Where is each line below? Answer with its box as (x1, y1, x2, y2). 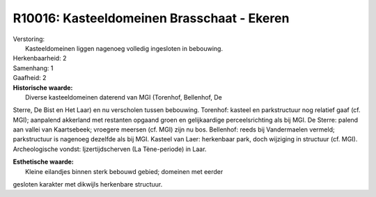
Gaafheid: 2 (13, 74, 47, 82)
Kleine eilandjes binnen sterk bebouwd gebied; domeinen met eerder (25, 167, 224, 175)
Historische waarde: (13, 84, 73, 92)
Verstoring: (13, 35, 45, 43)
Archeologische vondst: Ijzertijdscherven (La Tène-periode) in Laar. (13, 145, 207, 153)
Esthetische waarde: (13, 157, 75, 166)
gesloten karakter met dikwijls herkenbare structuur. (13, 180, 163, 189)
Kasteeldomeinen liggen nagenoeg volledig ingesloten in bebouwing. (25, 44, 223, 52)
